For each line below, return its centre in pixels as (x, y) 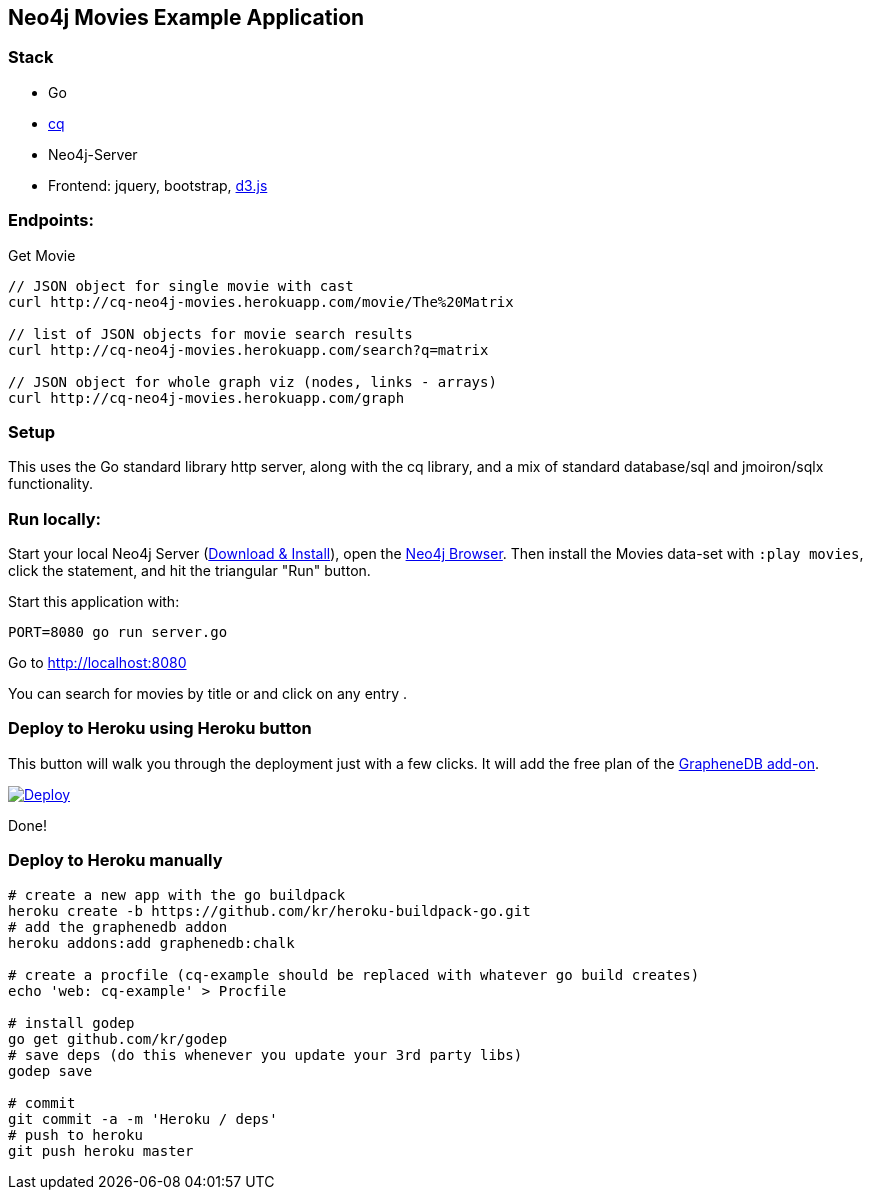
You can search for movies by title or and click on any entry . (208, 694)
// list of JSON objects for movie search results (210, 333)
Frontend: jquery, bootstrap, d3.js (158, 185)
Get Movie (42, 255)
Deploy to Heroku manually (115, 860)
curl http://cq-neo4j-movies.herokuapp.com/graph (206, 397)
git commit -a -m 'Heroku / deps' (143, 1118)
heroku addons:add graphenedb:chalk (151, 942)
